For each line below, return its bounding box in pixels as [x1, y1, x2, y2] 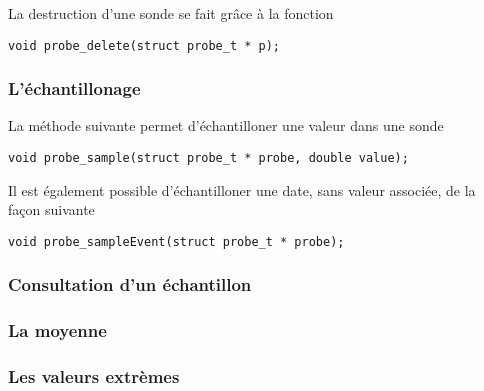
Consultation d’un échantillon [8, 272, 252, 297]
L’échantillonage [8, 76, 141, 101]
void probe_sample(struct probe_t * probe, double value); [8, 151, 409, 166]
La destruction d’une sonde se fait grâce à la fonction [8, 3, 334, 23]
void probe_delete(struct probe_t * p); [8, 38, 281, 53]
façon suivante [8, 199, 95, 220]
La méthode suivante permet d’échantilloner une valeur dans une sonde [8, 115, 444, 136]
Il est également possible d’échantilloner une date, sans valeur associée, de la [8, 179, 476, 200]
